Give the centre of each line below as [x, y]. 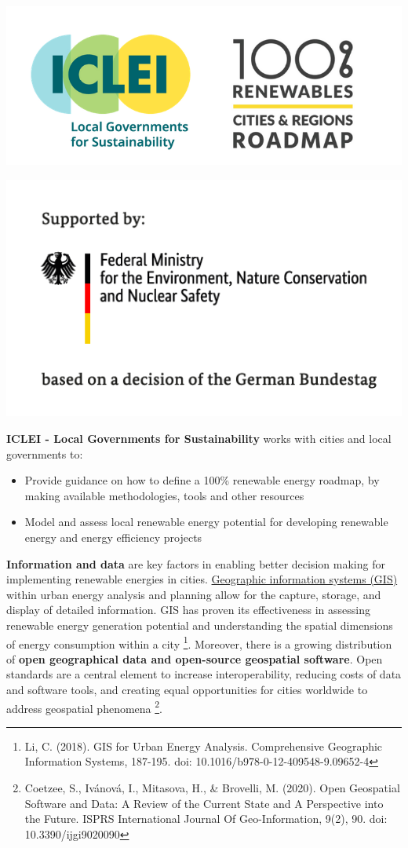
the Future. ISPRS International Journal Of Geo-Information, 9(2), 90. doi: [206, 819]
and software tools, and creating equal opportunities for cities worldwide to [187, 690]
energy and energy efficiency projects [113, 537]
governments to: [45, 453]
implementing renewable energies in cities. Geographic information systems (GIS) [202, 579]
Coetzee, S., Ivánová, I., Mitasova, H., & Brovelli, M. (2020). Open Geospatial [212, 788]
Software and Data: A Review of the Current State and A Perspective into [204, 803]
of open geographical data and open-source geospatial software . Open [195, 658]
